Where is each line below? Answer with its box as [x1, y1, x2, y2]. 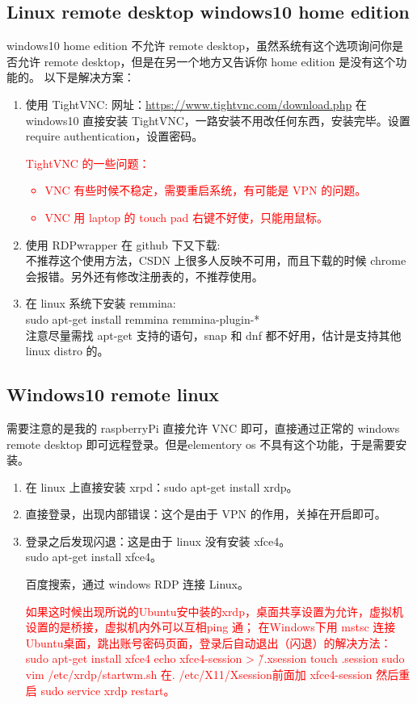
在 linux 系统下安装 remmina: [25, 295, 176, 312]
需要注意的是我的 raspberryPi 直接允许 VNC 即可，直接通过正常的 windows [6, 419, 400, 436]
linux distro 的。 [25, 342, 109, 359]
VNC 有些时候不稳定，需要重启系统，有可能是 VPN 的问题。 [44, 182, 367, 199]
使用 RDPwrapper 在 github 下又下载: [25, 236, 221, 253]
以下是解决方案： [44, 69, 135, 86]
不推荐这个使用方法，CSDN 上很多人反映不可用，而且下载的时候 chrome [25, 252, 406, 269]
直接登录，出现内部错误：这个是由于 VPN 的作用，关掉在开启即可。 [25, 505, 386, 522]
